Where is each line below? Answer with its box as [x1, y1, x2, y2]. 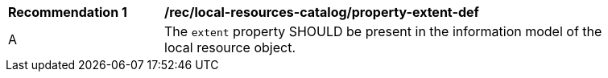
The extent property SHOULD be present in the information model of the [164, 23, 602, 39]
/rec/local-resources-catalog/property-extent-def [164, 4, 479, 20]
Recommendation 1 [8, 4, 127, 20]
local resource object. [164, 39, 296, 55]
